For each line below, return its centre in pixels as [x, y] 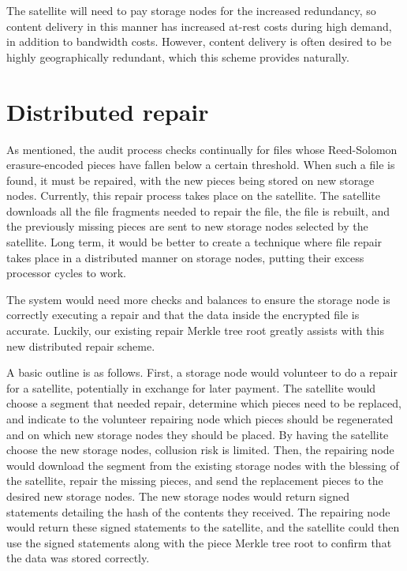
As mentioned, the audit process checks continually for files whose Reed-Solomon [202, 149]
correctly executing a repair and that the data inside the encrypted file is [183, 315]
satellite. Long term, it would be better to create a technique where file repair [194, 242]
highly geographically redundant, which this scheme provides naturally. [178, 56]
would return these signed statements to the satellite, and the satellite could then [203, 527]
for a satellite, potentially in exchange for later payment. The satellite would [191, 387]
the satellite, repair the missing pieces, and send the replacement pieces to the [195, 481]
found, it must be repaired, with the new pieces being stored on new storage [190, 180]
